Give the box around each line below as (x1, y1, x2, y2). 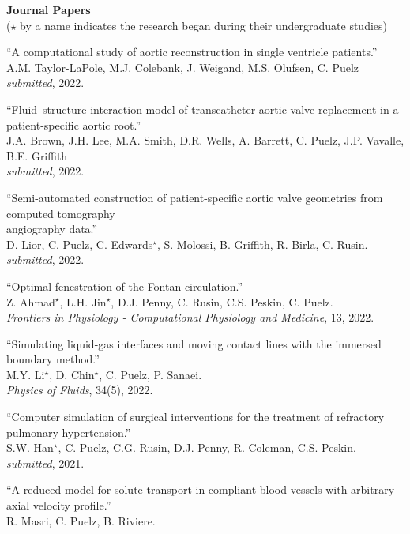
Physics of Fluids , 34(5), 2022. (6, 382, 153, 398)
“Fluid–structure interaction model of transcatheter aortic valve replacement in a (6, 100, 399, 117)
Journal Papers (6, 2, 91, 17)
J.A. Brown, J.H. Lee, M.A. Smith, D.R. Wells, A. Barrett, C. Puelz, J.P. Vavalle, (6, 132, 404, 149)
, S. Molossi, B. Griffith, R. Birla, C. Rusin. (156, 235, 368, 252)
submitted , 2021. (6, 454, 85, 471)
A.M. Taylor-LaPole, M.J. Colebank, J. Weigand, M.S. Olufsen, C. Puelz (6, 58, 359, 75)
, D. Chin (49, 366, 95, 382)
